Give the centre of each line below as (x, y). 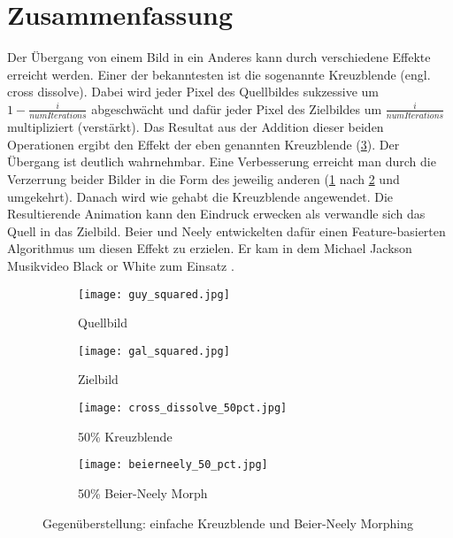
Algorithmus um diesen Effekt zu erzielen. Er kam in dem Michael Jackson (210, 248)
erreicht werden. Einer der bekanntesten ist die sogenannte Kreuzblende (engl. (219, 74)
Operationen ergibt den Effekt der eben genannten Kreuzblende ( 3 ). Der (203, 144)
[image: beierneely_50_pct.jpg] (173, 465)
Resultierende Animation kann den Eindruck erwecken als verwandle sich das (216, 214)
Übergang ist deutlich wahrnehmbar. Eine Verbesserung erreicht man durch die (222, 161)
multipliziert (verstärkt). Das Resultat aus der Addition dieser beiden (196, 127)
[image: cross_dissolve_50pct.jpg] (183, 408)
